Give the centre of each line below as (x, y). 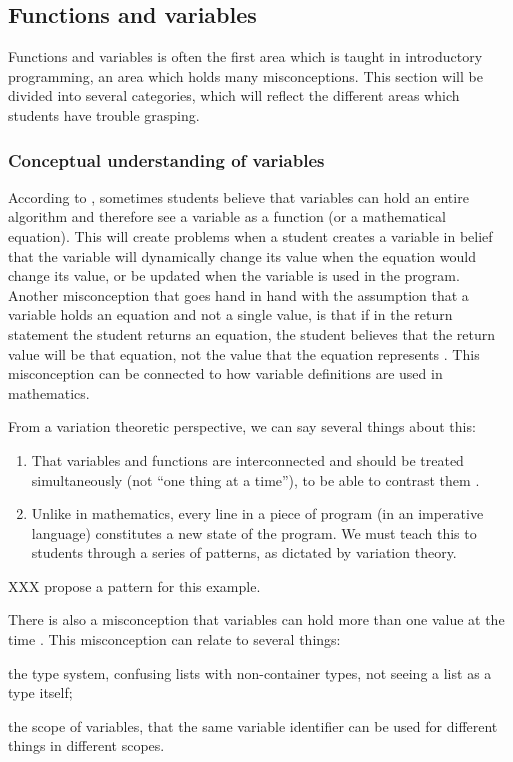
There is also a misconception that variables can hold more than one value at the (256, 619)
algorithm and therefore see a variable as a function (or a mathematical (227, 216)
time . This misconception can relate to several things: (174, 639)
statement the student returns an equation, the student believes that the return (252, 333)
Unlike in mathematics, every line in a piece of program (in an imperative (257, 513)
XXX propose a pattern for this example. (134, 585)
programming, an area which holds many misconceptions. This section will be (245, 75)
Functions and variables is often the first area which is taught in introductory (245, 56)
